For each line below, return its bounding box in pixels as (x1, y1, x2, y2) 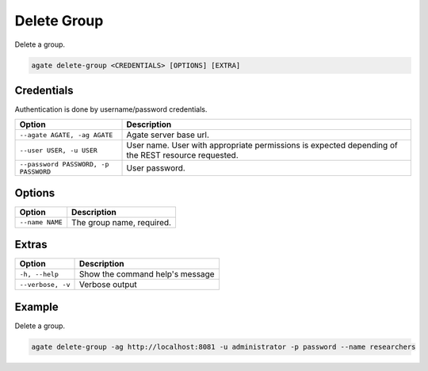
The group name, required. (71, 216, 172, 228)
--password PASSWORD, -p (19, 160, 109, 169)
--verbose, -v (19, 280, 71, 289)
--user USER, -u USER (19, 146, 98, 155)
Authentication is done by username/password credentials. (14, 105, 208, 114)
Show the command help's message (78, 269, 215, 280)
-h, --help (19, 270, 59, 278)
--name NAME (19, 218, 63, 227)
